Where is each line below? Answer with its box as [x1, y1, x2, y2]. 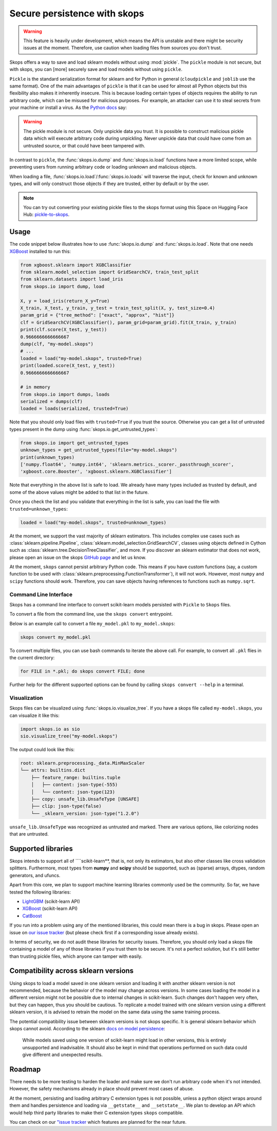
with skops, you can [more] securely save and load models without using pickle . [9, 66, 183, 72]
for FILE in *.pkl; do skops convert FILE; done [20, 669, 145, 674]
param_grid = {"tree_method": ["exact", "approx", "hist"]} [20, 312, 175, 318]
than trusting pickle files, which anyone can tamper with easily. [9, 953, 143, 959]
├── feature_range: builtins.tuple [31, 774, 121, 781]
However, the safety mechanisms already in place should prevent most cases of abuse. [9, 1086, 194, 1092]
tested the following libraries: [9, 889, 71, 895]
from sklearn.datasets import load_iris [20, 276, 123, 282]
